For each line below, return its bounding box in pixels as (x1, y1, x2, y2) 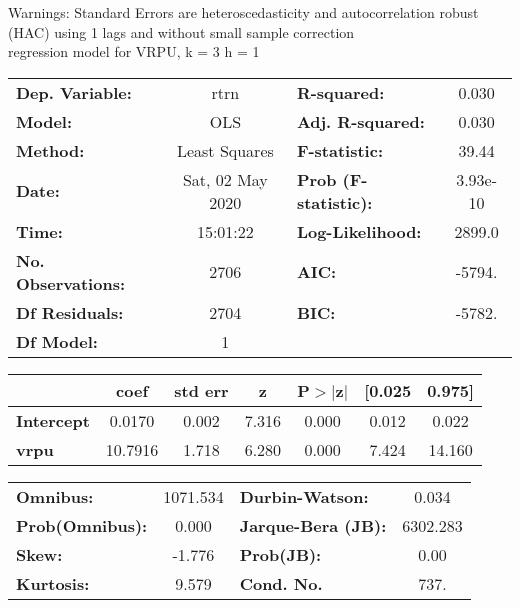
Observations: (16, 271, 126, 295)
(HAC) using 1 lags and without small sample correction (8, 21, 355, 42)
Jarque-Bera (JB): (239, 513, 387, 537)
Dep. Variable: (16, 80, 132, 104)
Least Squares (176, 138, 274, 162)
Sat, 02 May (182, 167, 268, 191)
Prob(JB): (239, 542, 322, 566)
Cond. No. (239, 571, 323, 595)
